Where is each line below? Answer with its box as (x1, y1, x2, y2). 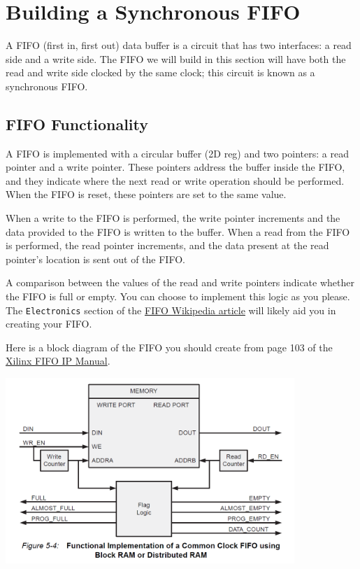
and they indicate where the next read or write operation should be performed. (6, 173, 345, 188)
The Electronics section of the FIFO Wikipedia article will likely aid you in (6, 302, 336, 317)
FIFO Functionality (6, 113, 149, 134)
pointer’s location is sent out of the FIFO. (6, 251, 185, 266)
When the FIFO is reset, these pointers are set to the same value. (6, 187, 287, 202)
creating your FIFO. (6, 316, 92, 331)
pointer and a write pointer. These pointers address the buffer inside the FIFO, (6, 160, 345, 174)
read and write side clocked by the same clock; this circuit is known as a (6, 65, 315, 80)
